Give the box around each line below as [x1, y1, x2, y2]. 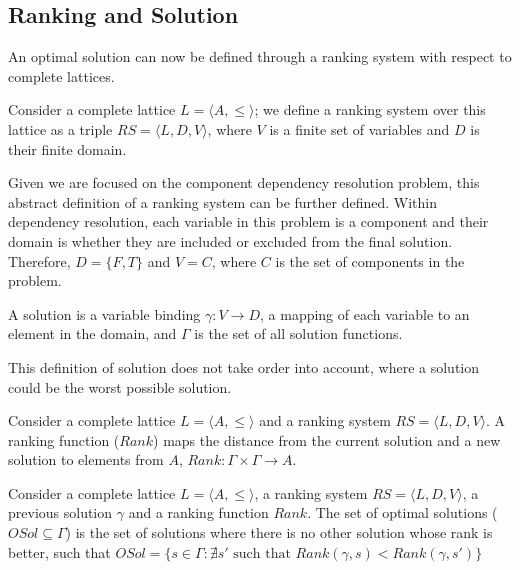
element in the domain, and [8, 323, 177, 344]
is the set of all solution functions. [194, 323, 403, 344]
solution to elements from [8, 449, 164, 470]
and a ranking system [259, 410, 391, 431]
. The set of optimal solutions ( [307, 502, 498, 523]
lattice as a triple [8, 118, 113, 139]
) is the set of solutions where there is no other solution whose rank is [65, 522, 493, 543]
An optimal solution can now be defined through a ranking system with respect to [8, 46, 512, 67]
